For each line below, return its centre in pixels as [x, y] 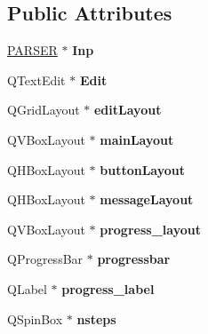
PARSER [32, 50]
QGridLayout [44, 110]
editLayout [128, 110]
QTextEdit [36, 80]
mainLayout [137, 139]
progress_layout [150, 229]
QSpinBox [35, 318]
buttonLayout [143, 169]
